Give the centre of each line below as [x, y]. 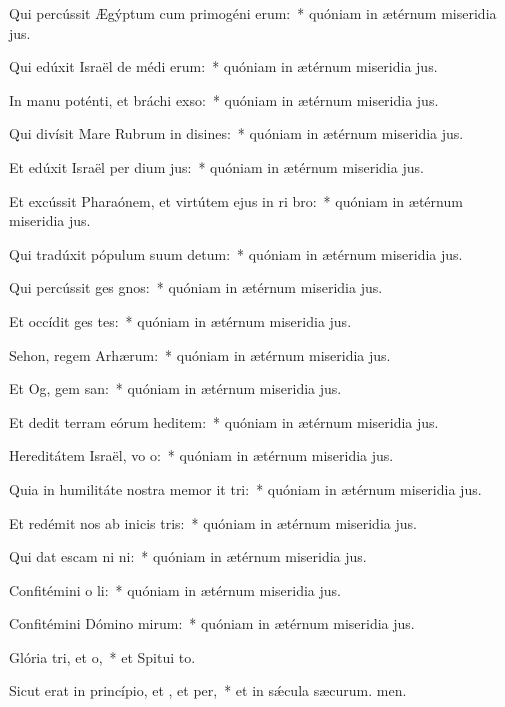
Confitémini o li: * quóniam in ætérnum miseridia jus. [175, 589]
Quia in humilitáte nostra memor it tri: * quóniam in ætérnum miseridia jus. [245, 488]
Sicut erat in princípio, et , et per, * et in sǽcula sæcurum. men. [208, 690]
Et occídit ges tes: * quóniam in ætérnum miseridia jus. [180, 320]
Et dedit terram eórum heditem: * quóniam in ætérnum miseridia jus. [224, 421]
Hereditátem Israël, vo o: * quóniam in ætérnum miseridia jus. [201, 455]
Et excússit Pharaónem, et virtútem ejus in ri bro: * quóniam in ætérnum [236, 200]
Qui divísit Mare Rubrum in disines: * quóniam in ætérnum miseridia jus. [236, 133]
